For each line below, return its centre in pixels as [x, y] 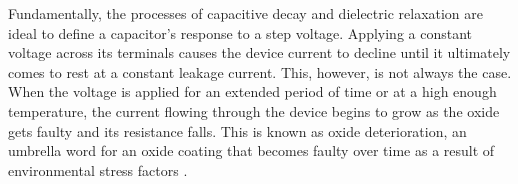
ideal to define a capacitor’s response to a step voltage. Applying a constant [240, 32]
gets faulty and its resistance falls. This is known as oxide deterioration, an [237, 130]
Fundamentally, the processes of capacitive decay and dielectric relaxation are [246, 13]
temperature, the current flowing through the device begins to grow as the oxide [254, 110]
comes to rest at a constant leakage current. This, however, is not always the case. [260, 71]
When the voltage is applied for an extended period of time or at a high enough [252, 91]
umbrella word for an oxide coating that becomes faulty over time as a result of [251, 150]
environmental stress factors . [98, 169]
